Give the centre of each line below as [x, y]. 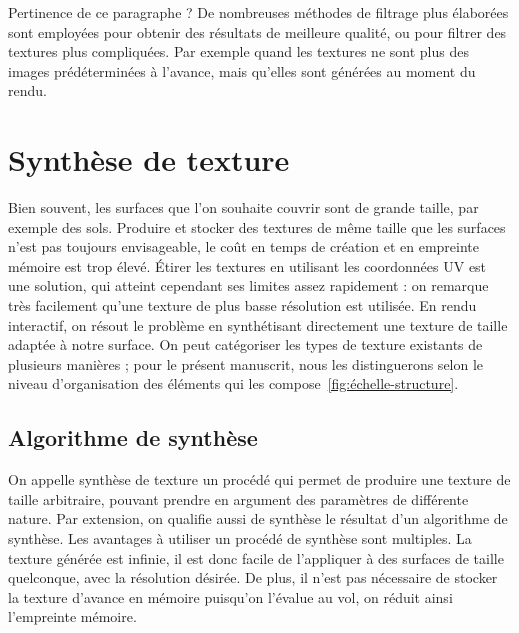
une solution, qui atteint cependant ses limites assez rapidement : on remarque [248, 285]
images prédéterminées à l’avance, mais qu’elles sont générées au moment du [242, 70]
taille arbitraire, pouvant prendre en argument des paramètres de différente [238, 498]
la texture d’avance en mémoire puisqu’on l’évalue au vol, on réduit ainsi [230, 596]
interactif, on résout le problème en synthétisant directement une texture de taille [258, 324]
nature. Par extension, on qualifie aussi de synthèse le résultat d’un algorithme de [258, 518]
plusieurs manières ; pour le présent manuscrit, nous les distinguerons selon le [246, 363]
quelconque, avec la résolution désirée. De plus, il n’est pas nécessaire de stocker [253, 577]
